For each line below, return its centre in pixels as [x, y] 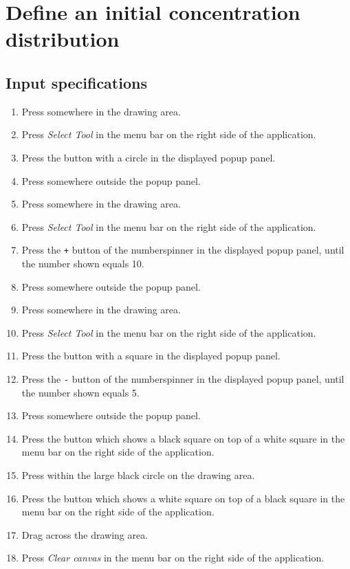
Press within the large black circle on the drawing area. [138, 475]
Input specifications [76, 82]
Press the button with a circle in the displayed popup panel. [149, 157]
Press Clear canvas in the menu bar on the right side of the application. [173, 558]
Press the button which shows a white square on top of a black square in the [183, 498]
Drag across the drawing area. [85, 534]
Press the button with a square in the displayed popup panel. [151, 356]
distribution [63, 39]
